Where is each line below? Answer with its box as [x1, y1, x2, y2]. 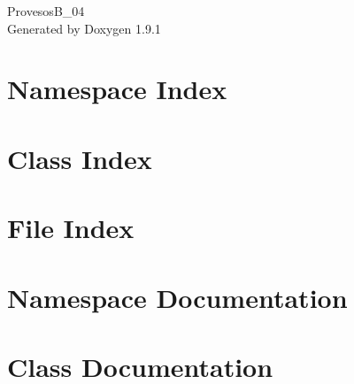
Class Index [7, 140, 152, 176]
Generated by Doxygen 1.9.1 [7, 19, 161, 37]
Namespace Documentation [7, 279, 348, 315]
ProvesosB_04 [7, 2, 85, 19]
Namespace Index [7, 71, 227, 107]
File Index [7, 210, 135, 246]
